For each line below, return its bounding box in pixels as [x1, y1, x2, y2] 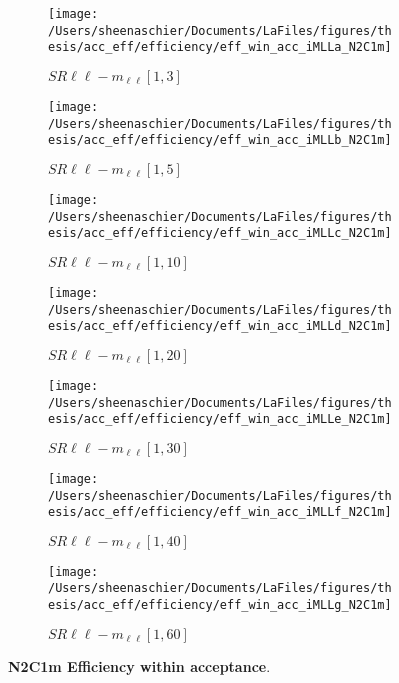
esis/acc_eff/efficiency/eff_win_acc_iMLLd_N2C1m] [48, 319, 392, 334]
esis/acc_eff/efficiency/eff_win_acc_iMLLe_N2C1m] [48, 412, 392, 427]
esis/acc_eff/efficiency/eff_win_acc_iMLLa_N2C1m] [48, 40, 392, 55]
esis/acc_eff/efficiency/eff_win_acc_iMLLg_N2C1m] [48, 598, 392, 613]
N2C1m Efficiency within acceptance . [8, 655, 271, 676]
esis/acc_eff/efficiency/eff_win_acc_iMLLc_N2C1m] [48, 226, 392, 241]
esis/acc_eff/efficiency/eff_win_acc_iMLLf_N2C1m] [48, 505, 392, 520]
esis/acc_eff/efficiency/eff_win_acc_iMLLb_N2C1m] [48, 133, 392, 148]
